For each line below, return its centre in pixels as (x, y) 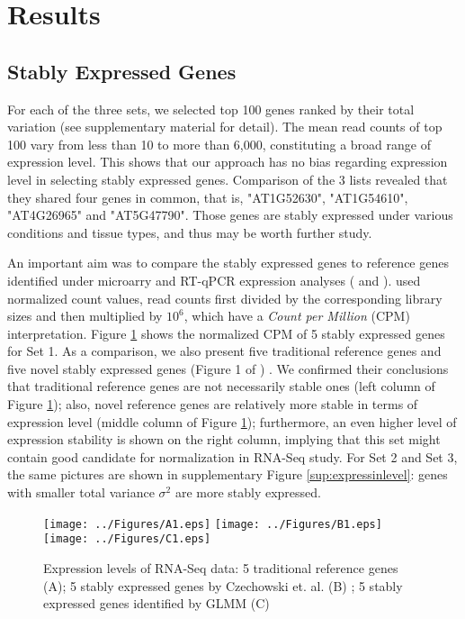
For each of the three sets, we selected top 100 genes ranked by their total (211, 109)
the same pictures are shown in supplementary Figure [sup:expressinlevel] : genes (228, 474)
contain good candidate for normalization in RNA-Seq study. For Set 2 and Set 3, (232, 456)
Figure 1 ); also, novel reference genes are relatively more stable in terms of (213, 404)
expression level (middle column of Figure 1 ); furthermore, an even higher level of (232, 421)
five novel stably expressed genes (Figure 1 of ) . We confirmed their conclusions (228, 368)
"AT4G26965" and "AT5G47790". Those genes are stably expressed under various (230, 215)
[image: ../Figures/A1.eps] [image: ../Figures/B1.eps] (213, 524)
